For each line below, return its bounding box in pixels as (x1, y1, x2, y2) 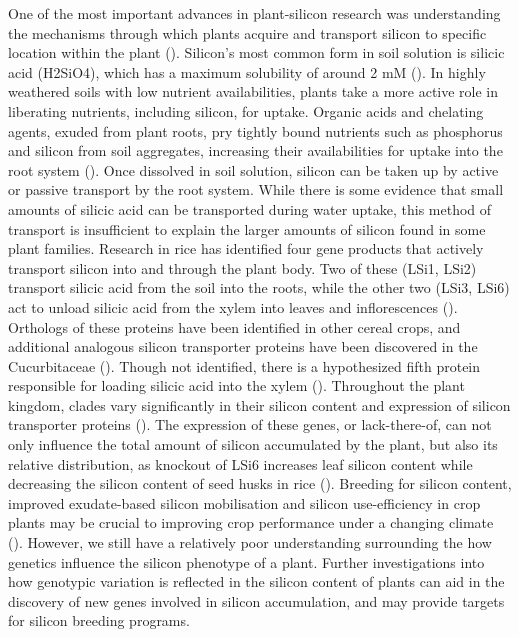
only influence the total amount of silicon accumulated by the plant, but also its (8, 434, 498, 455)
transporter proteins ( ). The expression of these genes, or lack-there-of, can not (8, 414, 492, 435)
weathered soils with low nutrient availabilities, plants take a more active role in (8, 81, 499, 102)
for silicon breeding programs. (8, 610, 190, 631)
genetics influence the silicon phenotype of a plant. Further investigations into (8, 551, 485, 572)
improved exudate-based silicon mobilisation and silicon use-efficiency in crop (8, 492, 481, 513)
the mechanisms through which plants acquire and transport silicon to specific (8, 22, 487, 43)
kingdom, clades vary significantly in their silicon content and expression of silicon (8, 394, 511, 415)
